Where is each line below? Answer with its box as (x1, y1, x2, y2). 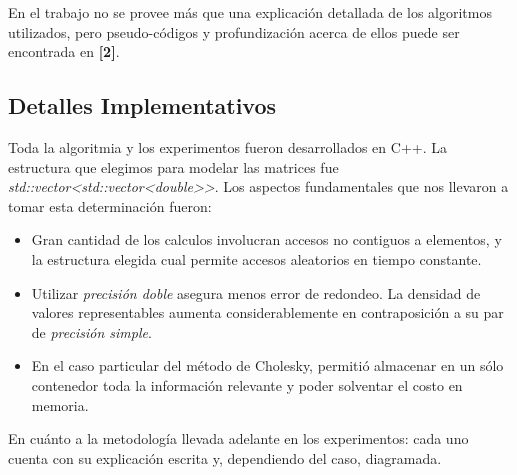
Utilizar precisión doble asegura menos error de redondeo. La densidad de (31, 282, 481, 303)
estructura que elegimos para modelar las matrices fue (8, 156, 339, 177)
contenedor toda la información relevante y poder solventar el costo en (31, 374, 463, 395)
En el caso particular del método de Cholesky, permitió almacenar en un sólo (31, 355, 504, 376)
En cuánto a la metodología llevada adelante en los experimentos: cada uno (8, 428, 469, 449)
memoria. (31, 394, 89, 415)
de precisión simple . (31, 321, 152, 342)
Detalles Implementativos (8, 90, 277, 121)
